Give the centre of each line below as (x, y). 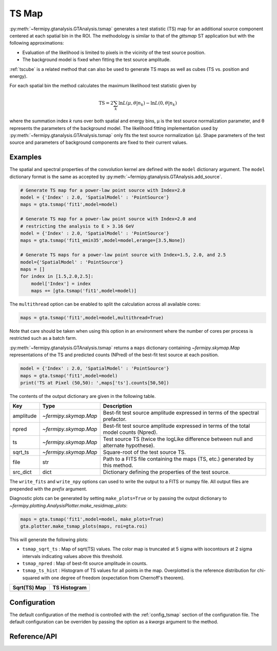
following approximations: (37, 43)
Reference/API (33, 636)
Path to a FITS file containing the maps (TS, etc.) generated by (178, 459)
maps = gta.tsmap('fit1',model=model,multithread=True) (92, 318)
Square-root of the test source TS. (144, 452)
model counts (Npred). (130, 432)
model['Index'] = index (61, 283)
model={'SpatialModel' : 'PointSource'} (72, 262)
